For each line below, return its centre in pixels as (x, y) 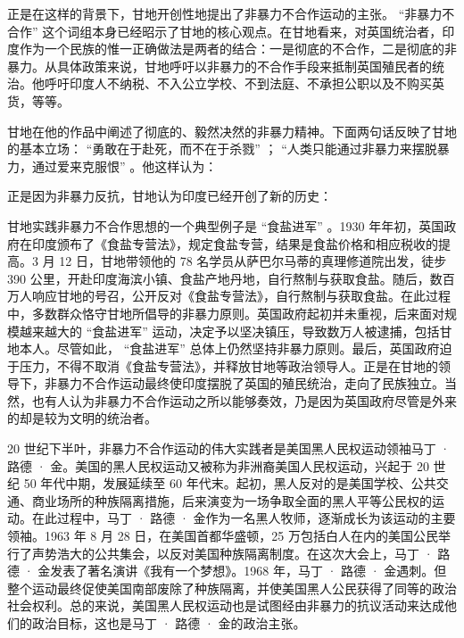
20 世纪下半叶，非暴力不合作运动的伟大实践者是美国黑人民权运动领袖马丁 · (229, 448)
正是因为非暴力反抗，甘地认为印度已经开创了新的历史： (170, 196)
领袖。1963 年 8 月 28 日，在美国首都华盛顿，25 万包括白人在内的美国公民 (223, 536)
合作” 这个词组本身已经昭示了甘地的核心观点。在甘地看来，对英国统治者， (225, 31)
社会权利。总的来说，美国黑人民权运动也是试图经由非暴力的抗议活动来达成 (226, 605)
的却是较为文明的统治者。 (82, 418)
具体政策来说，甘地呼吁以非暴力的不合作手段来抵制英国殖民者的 (244, 66)
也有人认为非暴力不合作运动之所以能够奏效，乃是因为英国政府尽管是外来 (244, 400)
